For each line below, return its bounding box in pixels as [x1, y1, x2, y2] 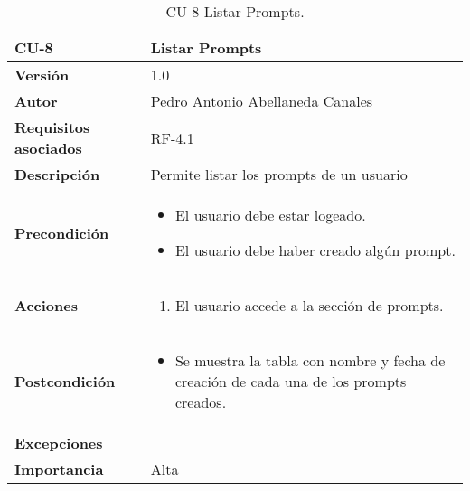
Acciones [14, 295, 78, 316]
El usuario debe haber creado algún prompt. [174, 240, 456, 260]
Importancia [14, 458, 104, 479]
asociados [14, 137, 82, 158]
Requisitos [14, 117, 90, 137]
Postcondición [14, 371, 116, 392]
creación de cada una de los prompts [174, 371, 407, 392]
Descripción [14, 164, 100, 184]
